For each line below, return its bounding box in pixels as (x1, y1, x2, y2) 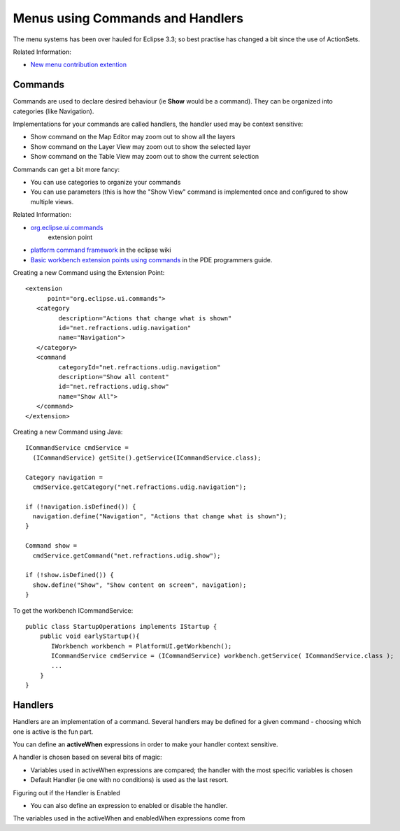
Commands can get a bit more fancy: (13, 165, 120, 173)
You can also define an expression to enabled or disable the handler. (30, 801, 228, 809)
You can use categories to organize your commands (30, 178, 181, 186)
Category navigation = (25, 473, 103, 481)
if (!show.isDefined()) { (25, 571, 115, 579)
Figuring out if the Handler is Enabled (13, 788, 120, 797)
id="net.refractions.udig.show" (58, 383, 169, 391)
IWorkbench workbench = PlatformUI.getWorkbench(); (51, 642, 232, 650)
